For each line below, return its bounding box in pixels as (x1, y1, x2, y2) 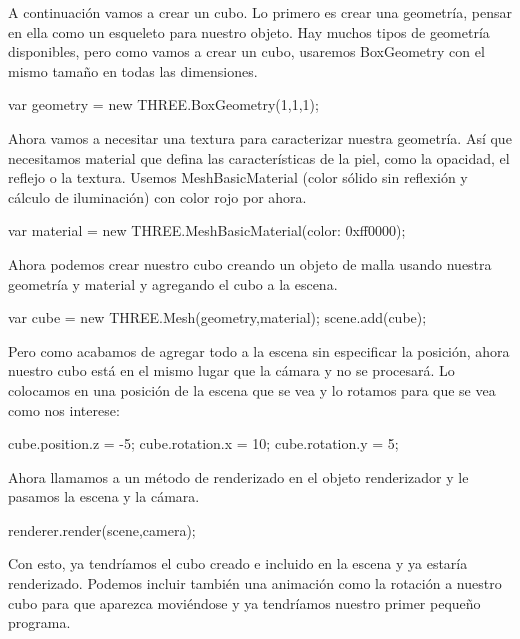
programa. (8, 612, 71, 633)
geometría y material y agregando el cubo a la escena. (8, 273, 338, 294)
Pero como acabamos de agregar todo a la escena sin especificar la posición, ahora (8, 340, 510, 361)
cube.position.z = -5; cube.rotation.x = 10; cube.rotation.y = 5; (8, 433, 399, 454)
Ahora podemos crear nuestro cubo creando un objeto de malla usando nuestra (8, 253, 492, 274)
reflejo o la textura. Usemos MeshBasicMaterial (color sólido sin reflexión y (8, 167, 468, 188)
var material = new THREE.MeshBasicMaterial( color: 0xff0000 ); (8, 220, 406, 241)
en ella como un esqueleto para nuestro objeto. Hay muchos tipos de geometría (8, 21, 490, 42)
